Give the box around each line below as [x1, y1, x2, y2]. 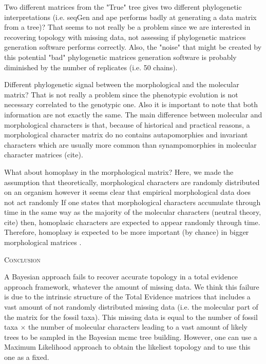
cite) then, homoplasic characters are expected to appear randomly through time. [4, 216, 260, 227]
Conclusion [4, 254, 41, 265]
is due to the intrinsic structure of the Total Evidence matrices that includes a [4, 291, 251, 302]
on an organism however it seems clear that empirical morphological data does [4, 187, 251, 197]
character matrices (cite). [4, 149, 83, 160]
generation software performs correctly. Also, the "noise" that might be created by [4, 42, 262, 52]
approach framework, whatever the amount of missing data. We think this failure [4, 281, 259, 292]
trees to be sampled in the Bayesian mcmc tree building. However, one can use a [4, 331, 257, 342]
